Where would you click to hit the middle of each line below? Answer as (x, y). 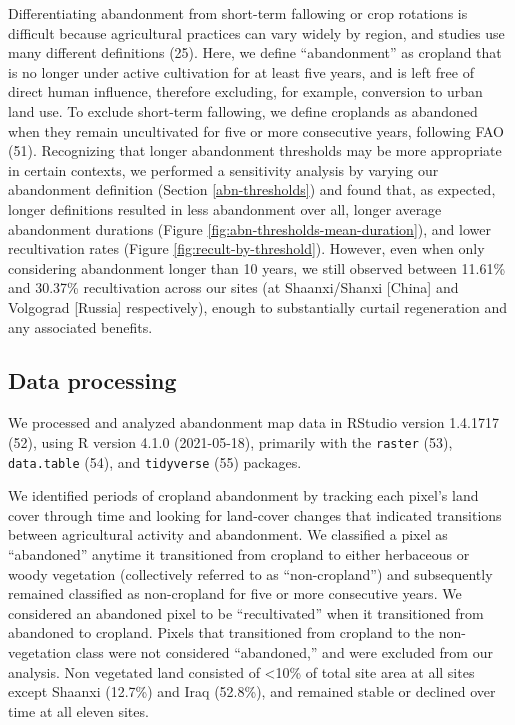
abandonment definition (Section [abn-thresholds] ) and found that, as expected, (252, 189)
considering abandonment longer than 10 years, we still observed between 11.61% (257, 267)
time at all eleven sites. (78, 710)
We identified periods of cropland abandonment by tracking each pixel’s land (243, 495)
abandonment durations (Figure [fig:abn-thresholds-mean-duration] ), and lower (249, 228)
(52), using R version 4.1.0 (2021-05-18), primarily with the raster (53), (230, 441)
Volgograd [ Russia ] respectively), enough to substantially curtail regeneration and (258, 306)
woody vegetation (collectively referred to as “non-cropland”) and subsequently (250, 573)
